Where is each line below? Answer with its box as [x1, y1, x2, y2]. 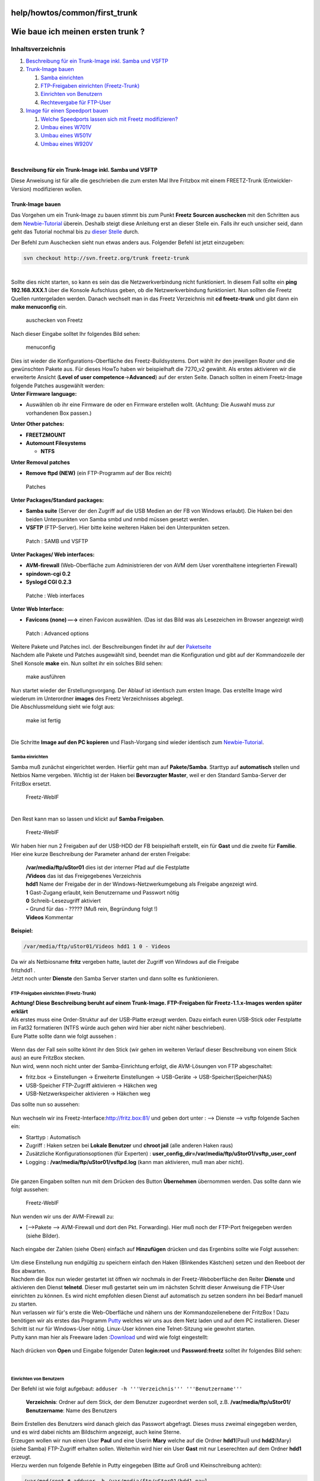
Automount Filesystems [25, 440, 87, 447]
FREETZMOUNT [25, 431, 66, 438]
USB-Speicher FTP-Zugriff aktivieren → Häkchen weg [25, 1082, 157, 1089]
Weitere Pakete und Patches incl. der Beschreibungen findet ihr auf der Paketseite [11, 643, 212, 650]
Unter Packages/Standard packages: [11, 496, 104, 504]
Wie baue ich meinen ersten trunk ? [11, 27, 145, 37]
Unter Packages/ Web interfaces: [11, 551, 95, 558]
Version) [11, 185, 32, 193]
